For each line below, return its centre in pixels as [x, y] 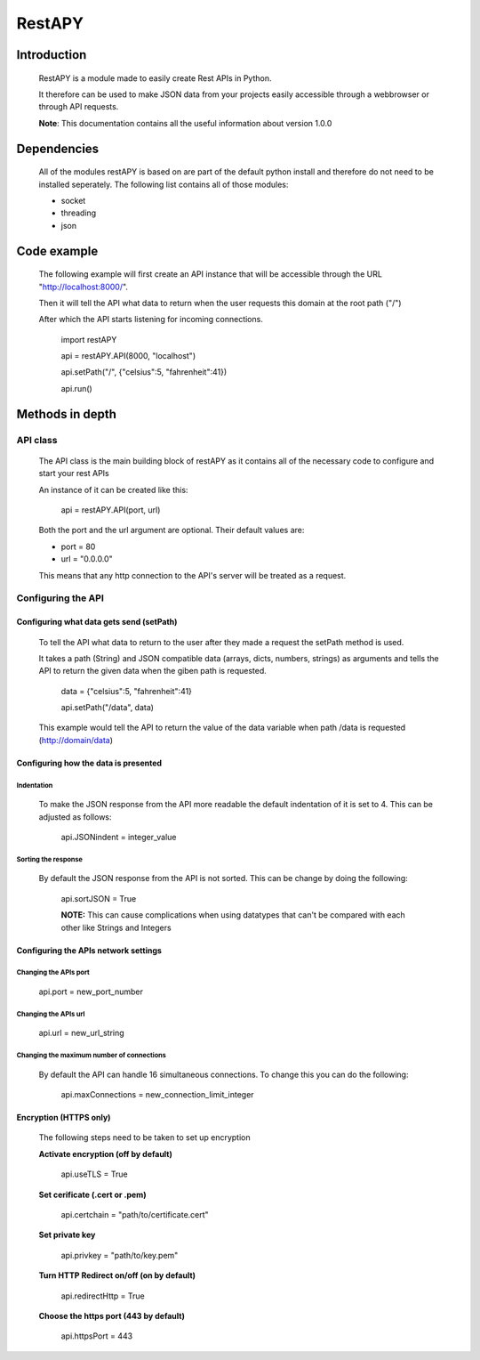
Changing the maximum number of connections [91, 1056]
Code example [57, 251]
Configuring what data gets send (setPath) [97, 622]
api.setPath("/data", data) [108, 708]
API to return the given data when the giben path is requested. [152, 671]
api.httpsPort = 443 [97, 1336]
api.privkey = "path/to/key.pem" [120, 1255]
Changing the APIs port [53, 973]
